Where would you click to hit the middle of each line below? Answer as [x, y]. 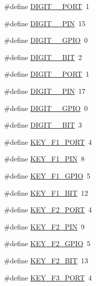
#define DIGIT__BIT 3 [43, 125]
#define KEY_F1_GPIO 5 [47, 175]
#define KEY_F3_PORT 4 [48, 277]
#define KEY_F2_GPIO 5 [47, 243]
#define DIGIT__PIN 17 [45, 91]
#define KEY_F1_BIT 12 [46, 192]
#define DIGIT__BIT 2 [43, 57]
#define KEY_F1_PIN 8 [44, 159]
